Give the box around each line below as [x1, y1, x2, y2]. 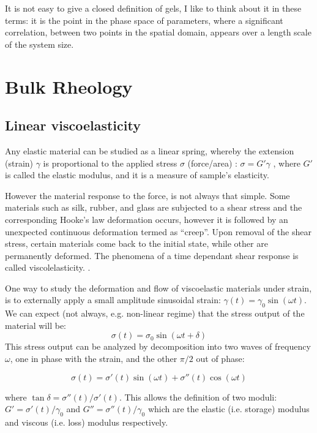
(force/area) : [187, 156, 237, 169]
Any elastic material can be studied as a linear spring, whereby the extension [5, 144, 294, 157]
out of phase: [196, 352, 245, 365]
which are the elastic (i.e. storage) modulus [147, 402, 310, 415]
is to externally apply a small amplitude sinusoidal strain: [5, 293, 221, 306]
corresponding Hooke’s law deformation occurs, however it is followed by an [5, 213, 288, 225]
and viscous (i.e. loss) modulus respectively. [5, 416, 168, 429]
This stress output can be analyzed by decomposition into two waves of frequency [5, 340, 311, 353]
